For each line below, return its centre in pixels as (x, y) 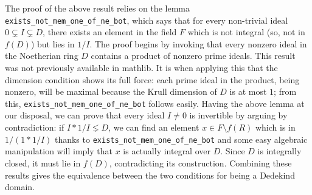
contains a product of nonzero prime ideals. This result (193, 56)
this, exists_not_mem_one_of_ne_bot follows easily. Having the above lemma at (155, 103)
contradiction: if (35, 127)
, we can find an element (154, 127)
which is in (275, 127)
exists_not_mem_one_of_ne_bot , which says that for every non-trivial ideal (147, 20)
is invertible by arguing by (238, 115)
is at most (248, 91)
